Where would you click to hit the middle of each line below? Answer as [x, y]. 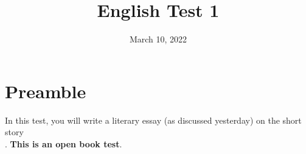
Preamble [46, 91]
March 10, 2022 [158, 39]
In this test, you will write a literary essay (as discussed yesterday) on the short [153, 120]
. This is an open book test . [64, 143]
